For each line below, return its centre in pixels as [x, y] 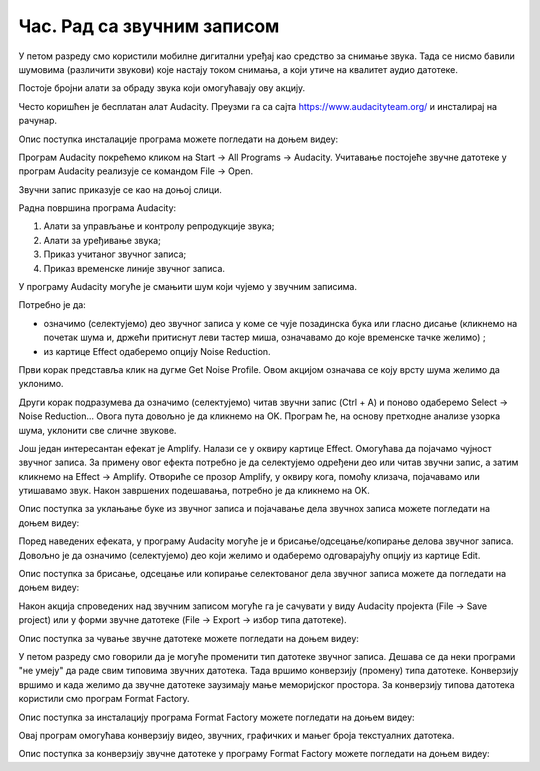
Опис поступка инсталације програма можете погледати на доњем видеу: [178, 139]
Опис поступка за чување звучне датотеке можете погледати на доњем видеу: [189, 638]
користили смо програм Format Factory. [104, 699]
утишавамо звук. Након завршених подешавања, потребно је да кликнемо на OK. [194, 491]
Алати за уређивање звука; [102, 240]
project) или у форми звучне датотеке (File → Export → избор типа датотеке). [182, 620]
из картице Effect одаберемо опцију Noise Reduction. [157, 351]
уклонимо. [41, 384]
